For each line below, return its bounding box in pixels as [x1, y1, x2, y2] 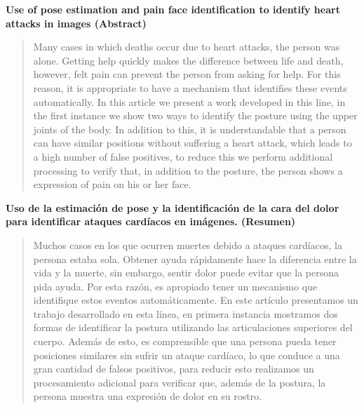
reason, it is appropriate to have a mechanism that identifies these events [33, 80, 347, 95]
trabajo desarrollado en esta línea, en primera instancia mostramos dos [33, 306, 338, 321]
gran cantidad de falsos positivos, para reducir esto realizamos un [33, 361, 314, 376]
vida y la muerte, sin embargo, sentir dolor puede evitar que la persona [33, 265, 339, 280]
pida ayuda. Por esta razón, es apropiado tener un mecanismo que [33, 279, 318, 293]
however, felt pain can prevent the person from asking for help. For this [33, 67, 341, 81]
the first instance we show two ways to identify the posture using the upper [33, 108, 358, 123]
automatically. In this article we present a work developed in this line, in [33, 94, 346, 109]
